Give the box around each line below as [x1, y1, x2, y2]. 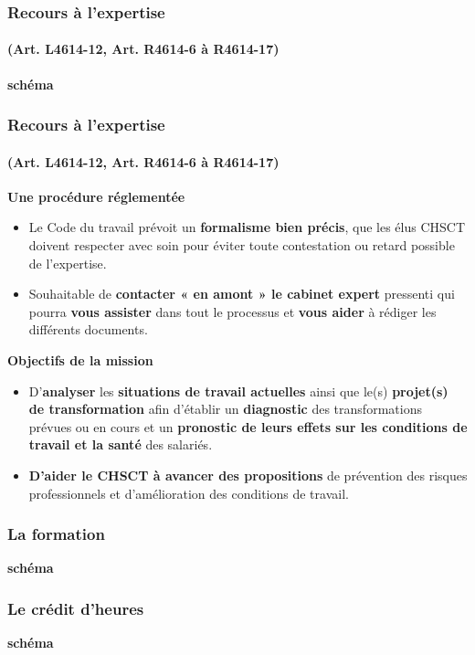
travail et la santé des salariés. [28, 435, 213, 454]
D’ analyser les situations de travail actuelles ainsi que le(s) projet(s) [28, 381, 449, 400]
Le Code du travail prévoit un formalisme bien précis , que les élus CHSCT [28, 217, 466, 237]
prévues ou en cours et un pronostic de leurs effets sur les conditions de [28, 417, 468, 436]
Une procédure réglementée [7, 186, 185, 206]
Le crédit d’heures [7, 597, 144, 619]
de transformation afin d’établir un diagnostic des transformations [28, 399, 422, 418]
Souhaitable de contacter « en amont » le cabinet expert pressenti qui [28, 284, 455, 303]
